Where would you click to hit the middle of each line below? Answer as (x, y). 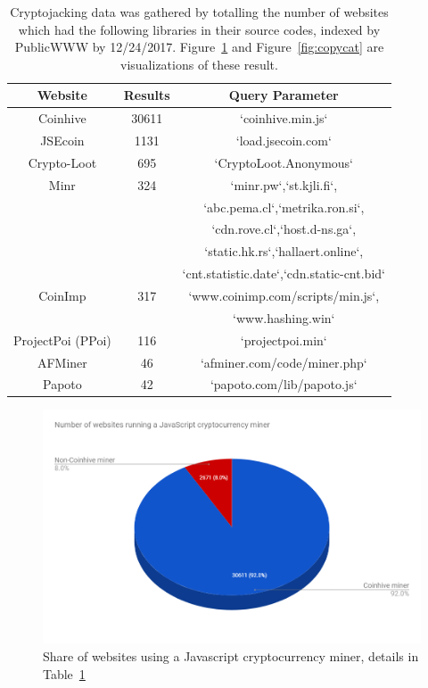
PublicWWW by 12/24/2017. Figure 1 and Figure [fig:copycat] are (199, 47)
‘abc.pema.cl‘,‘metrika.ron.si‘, (284, 207)
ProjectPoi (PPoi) (62, 340)
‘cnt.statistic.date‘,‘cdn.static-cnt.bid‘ (284, 274)
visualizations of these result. (199, 64)
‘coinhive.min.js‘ (284, 118)
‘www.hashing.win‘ (284, 317)
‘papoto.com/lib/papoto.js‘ (284, 384)
